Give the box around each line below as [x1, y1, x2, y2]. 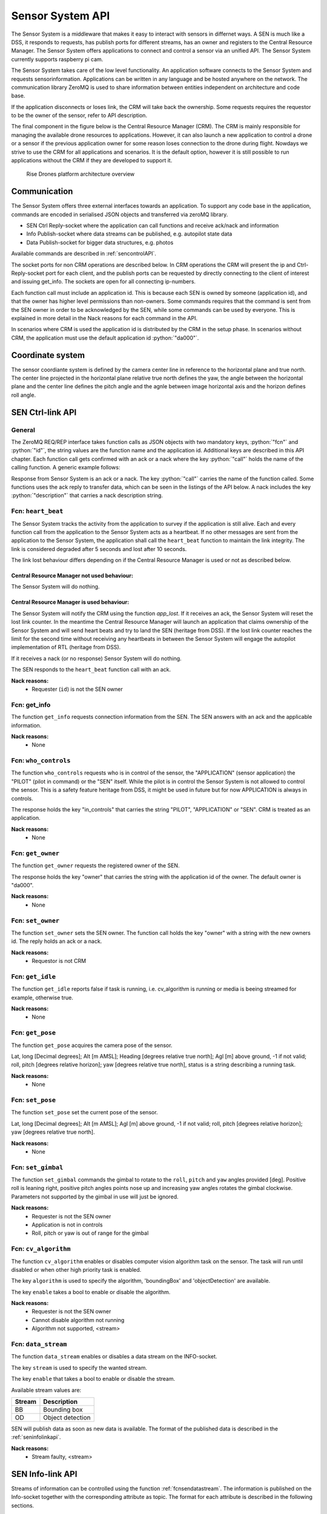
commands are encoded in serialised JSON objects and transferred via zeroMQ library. [11, 211, 228, 218]
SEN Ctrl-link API [11, 407, 77, 417]
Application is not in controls [31, 1221, 103, 1228]
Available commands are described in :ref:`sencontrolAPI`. [11, 250, 157, 257]
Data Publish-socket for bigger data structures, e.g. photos [26, 239, 174, 246]
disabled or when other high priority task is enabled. [11, 1266, 142, 1273]
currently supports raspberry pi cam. [11, 55, 104, 63]
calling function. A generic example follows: [11, 464, 121, 471]
